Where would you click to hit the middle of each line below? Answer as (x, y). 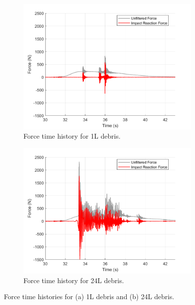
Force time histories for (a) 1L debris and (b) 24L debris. (89, 296)
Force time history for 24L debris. (74, 280)
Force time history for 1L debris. (72, 136)
